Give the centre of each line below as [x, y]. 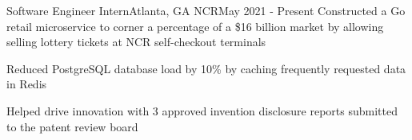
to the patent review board [72, 126]
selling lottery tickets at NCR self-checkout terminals [136, 42]
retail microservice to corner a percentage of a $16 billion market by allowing [195, 26]
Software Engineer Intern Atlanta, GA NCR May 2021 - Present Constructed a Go [206, 10]
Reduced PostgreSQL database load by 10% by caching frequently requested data [206, 68]
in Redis [27, 84]
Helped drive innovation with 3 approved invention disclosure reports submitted [202, 110]
